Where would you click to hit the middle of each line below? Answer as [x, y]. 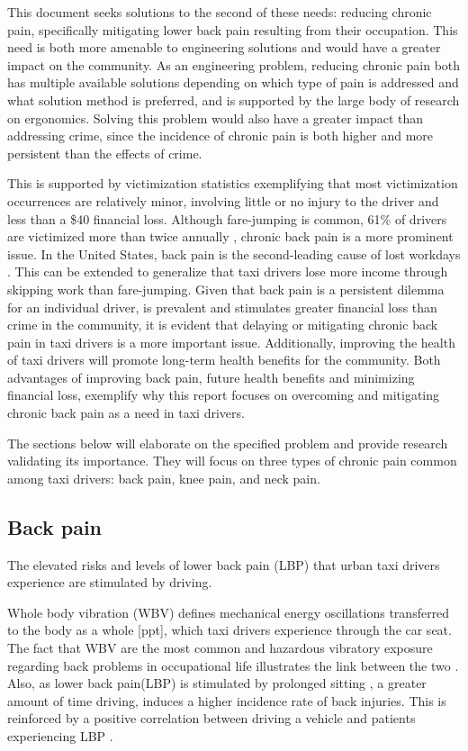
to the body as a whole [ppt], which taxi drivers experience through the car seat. [229, 630]
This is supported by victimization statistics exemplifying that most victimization [233, 183]
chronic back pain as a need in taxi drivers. [126, 413]
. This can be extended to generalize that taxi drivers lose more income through [228, 271]
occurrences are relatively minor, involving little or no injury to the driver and [223, 200]
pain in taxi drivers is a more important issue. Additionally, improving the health [231, 342]
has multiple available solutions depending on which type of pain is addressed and [233, 82]
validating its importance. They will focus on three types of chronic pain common [232, 461]
